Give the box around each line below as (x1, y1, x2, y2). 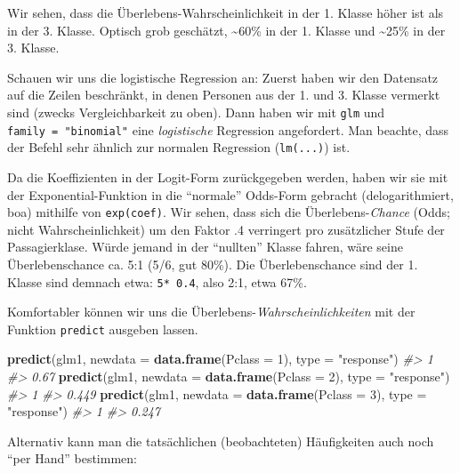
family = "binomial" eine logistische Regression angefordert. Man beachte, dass (7, 120, 449, 139)
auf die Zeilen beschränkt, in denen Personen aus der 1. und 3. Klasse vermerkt (7, 85, 440, 104)
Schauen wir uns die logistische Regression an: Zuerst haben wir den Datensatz (7, 68, 439, 86)
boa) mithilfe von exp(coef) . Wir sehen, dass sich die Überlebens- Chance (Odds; (7, 203, 450, 221)
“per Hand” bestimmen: (7, 449, 137, 468)
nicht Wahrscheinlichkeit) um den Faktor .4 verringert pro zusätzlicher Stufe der (7, 220, 445, 238)
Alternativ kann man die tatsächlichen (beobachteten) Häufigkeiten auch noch (7, 431, 434, 450)
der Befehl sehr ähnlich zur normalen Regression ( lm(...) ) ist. (7, 138, 351, 156)
